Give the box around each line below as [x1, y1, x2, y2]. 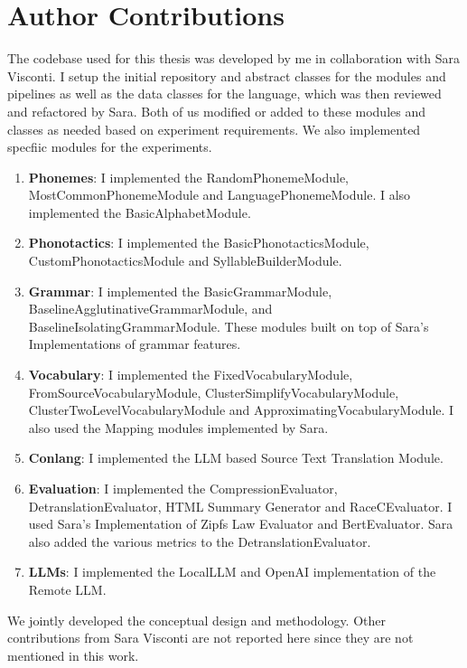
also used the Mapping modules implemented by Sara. [28, 418, 329, 437]
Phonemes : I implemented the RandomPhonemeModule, [28, 167, 350, 186]
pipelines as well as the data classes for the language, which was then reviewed [7, 84, 442, 103]
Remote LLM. [28, 579, 107, 598]
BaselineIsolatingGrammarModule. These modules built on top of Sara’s [28, 316, 429, 335]
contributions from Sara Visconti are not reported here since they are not [7, 628, 414, 647]
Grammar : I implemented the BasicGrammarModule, [28, 281, 332, 300]
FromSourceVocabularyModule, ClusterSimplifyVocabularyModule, [28, 382, 399, 401]
